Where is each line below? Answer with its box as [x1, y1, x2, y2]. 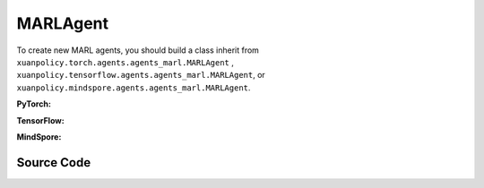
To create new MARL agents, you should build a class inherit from [16, 45, 260, 56]
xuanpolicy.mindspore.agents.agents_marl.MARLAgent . [16, 81, 251, 93]
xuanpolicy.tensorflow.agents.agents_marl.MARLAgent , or [16, 70, 266, 81]
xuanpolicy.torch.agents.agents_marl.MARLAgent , [16, 56, 235, 67]
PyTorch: [16, 98, 51, 109]
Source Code [16, 155, 91, 170]
